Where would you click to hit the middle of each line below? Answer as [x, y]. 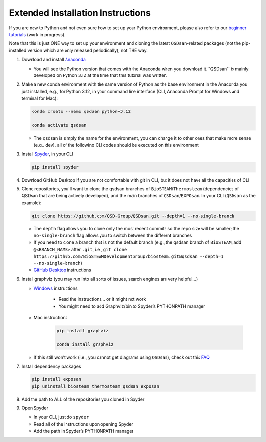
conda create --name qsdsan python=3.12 [81, 111]
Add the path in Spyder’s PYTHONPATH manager [84, 431]
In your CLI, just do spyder [61, 417]
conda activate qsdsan [59, 125]
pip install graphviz [83, 330]
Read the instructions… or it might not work [102, 299]
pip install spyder [55, 167]
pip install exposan [56, 379]
